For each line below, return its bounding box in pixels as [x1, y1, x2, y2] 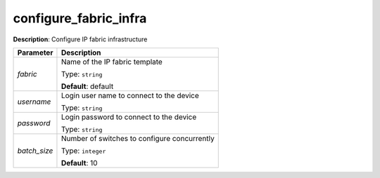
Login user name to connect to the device [61, 90, 200, 100]
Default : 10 [61, 158, 98, 167]
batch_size [17, 146, 53, 156]
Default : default [61, 81, 114, 91]
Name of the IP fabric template [61, 57, 163, 67]
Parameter [17, 48, 53, 57]
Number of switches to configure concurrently [61, 133, 215, 143]
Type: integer [61, 146, 106, 156]
